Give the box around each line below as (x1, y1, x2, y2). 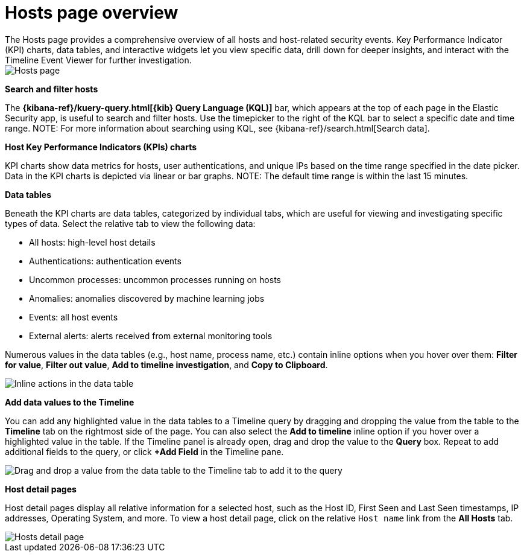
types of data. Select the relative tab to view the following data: (5, 218, 256, 229)
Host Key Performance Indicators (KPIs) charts (5, 141, 197, 152)
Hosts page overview (5, 2, 178, 23)
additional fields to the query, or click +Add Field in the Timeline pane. (5, 446, 284, 457)
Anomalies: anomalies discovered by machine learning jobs (29, 293, 265, 304)
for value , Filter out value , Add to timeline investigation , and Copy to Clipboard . (5, 359, 328, 370)
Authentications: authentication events (29, 255, 182, 266)
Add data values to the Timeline (5, 396, 134, 407)
